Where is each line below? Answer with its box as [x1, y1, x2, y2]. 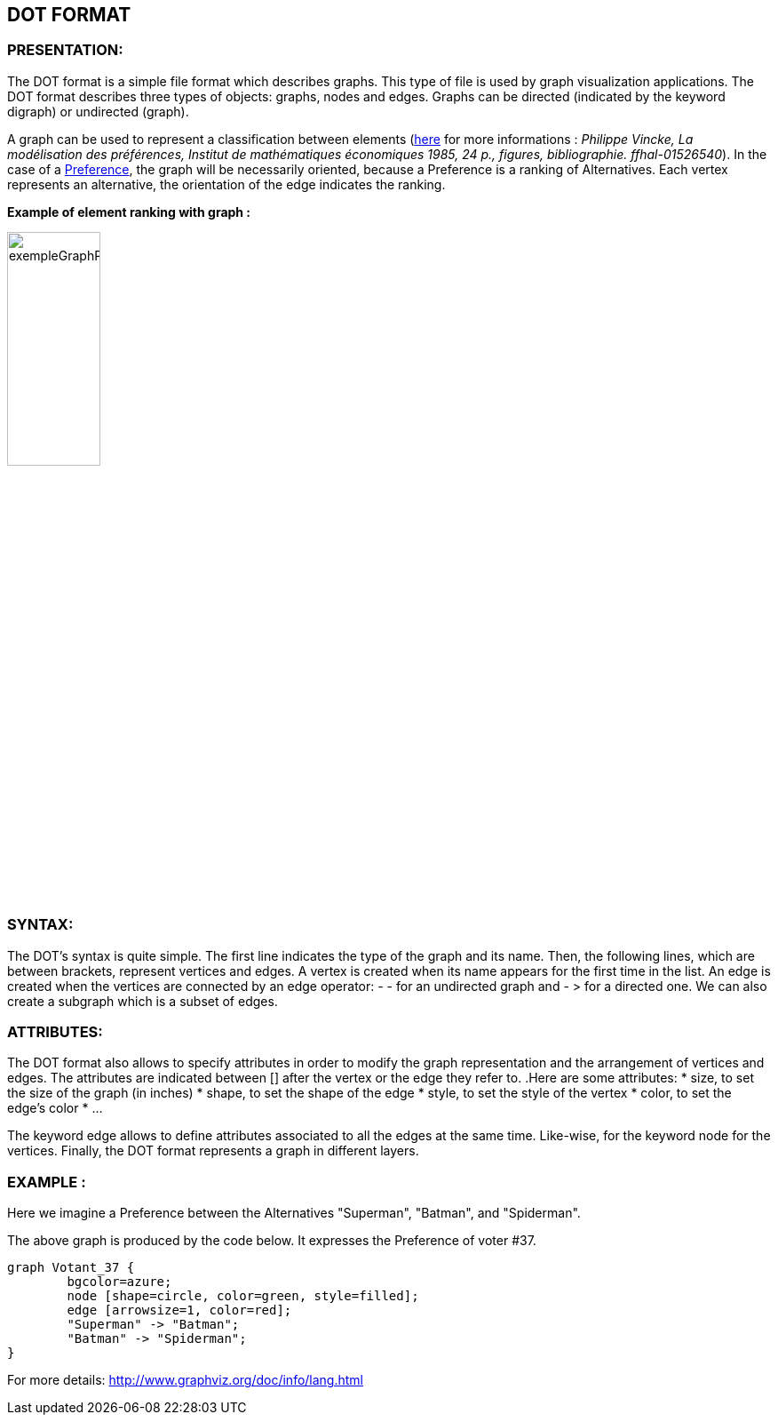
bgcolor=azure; [67, 1274, 172, 1290]
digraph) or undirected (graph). [7, 103, 189, 119]
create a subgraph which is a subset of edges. [7, 993, 278, 1009]
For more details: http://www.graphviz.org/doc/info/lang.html [7, 1372, 363, 1388]
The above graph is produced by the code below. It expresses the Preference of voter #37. [7, 1233, 536, 1249]
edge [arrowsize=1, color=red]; [67, 1303, 292, 1318]
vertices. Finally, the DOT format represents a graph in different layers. [7, 1143, 419, 1159]
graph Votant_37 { [7, 1260, 135, 1275]
